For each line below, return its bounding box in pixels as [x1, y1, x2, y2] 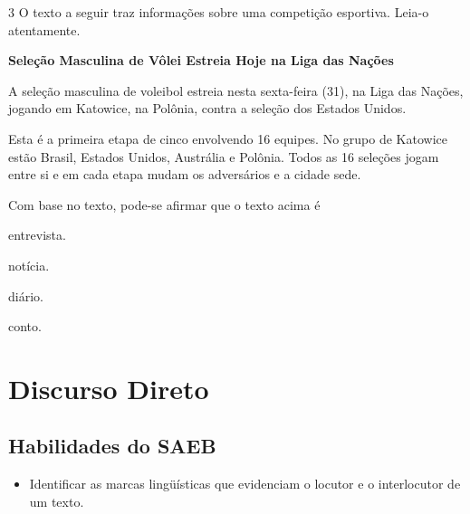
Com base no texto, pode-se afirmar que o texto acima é [8, 195, 321, 214]
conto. [8, 317, 42, 336]
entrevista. [8, 225, 66, 244]
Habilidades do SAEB [8, 432, 216, 460]
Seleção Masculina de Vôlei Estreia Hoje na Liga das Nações [8, 51, 394, 70]
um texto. [29, 491, 84, 510]
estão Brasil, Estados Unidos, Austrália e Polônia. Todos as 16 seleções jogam [8, 147, 439, 166]
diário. [8, 286, 43, 305]
